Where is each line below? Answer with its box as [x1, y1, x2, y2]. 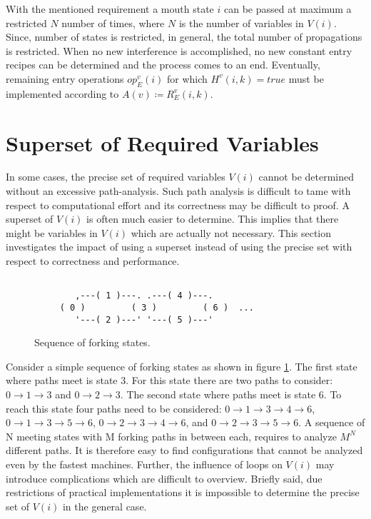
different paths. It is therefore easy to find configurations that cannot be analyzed [6, 443, 363, 458]
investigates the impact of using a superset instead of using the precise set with [6, 239, 352, 254]
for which [166, 71, 208, 86]
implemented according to [6, 86, 119, 101]
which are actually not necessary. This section [131, 225, 332, 240]
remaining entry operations [6, 71, 124, 86]
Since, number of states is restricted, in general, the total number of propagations [6, 29, 362, 44]
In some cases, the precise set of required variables [6, 169, 225, 184]
